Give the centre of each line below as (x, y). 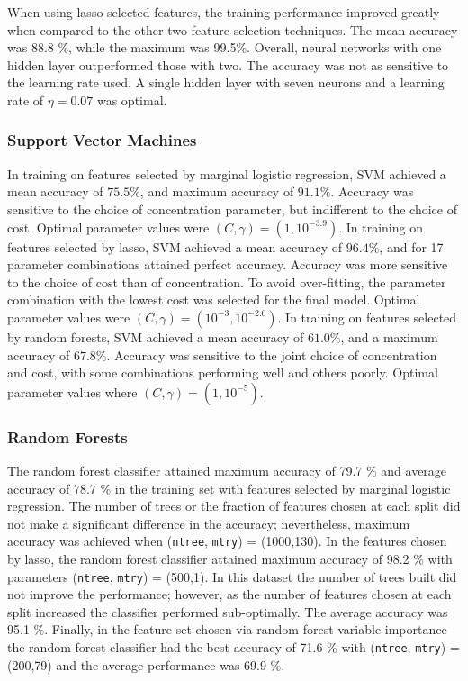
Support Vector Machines (102, 140)
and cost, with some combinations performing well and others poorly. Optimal (223, 372)
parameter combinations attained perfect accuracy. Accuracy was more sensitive (228, 264)
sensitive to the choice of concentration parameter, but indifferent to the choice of (232, 209)
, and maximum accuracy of (217, 191)
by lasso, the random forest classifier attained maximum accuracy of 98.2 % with (230, 558)
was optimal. (132, 100)
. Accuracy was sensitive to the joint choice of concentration (272, 354)
